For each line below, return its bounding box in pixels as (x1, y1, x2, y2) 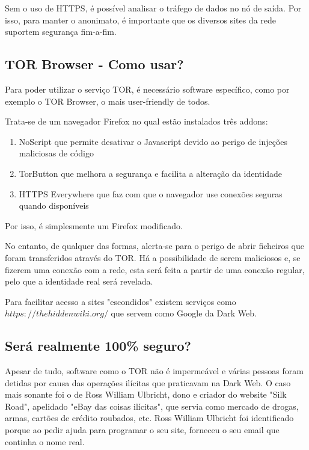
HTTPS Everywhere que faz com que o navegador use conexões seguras (19, 187, 283, 200)
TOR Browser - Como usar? (5, 55, 184, 73)
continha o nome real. (5, 435, 85, 448)
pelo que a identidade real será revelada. (5, 275, 153, 288)
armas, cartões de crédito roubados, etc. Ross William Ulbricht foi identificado (5, 411, 294, 424)
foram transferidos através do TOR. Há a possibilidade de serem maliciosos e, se (5, 251, 301, 264)
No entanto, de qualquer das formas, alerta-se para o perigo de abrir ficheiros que (5, 239, 305, 252)
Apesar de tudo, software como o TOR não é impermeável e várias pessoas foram (5, 365, 304, 377)
